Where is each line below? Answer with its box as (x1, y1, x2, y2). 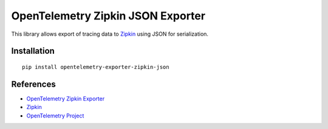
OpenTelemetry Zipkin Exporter (26, 94, 105, 102)
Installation (11, 46, 55, 56)
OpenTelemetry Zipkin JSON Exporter (11, 9, 206, 22)
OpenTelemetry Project (26, 112, 84, 119)
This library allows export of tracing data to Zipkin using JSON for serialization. (11, 30, 209, 38)
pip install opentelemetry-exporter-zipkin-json (22, 64, 169, 70)
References (11, 79, 56, 89)
